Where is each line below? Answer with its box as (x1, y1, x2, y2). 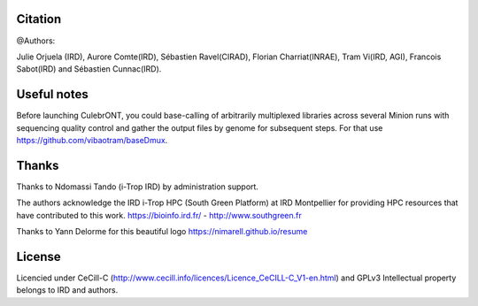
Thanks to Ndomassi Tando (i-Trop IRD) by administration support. (16, 181, 258, 192)
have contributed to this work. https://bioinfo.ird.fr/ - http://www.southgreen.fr (16, 210, 303, 220)
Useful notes (16, 87, 89, 102)
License (16, 249, 61, 264)
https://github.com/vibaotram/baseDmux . (16, 134, 168, 145)
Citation (16, 11, 62, 27)
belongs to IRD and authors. (16, 285, 119, 295)
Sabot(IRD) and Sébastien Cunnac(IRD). (16, 64, 162, 74)
